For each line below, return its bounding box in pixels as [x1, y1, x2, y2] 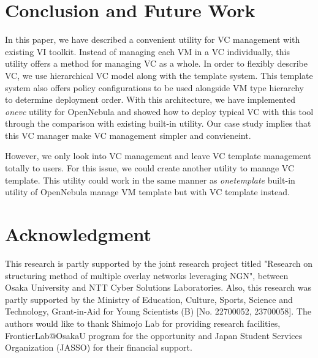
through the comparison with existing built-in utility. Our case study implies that [5, 117, 311, 130]
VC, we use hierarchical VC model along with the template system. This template [5, 69, 313, 81]
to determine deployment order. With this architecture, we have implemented [5, 93, 295, 106]
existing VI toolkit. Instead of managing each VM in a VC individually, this [5, 45, 290, 58]
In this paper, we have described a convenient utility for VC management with [5, 33, 300, 46]
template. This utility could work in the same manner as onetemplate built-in [5, 173, 295, 186]
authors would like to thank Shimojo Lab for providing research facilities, [5, 316, 281, 329]
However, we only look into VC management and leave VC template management [5, 149, 311, 162]
